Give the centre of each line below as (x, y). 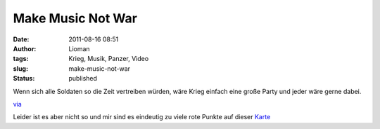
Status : (24, 79)
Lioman (80, 48)
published (83, 79)
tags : (21, 59)
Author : (25, 48)
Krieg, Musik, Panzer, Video (109, 59)
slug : (20, 68)
